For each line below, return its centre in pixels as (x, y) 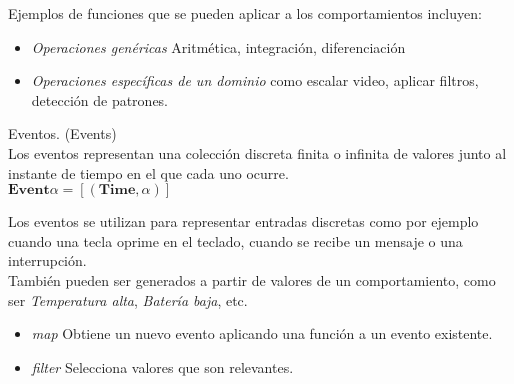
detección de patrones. (100, 99)
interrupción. (47, 260)
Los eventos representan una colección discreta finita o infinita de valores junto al (257, 152)
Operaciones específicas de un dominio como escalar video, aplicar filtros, (255, 80)
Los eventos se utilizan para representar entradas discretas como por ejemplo (243, 221)
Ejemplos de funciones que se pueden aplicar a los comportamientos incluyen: (245, 13)
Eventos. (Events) (62, 133)
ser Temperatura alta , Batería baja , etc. (128, 299)
